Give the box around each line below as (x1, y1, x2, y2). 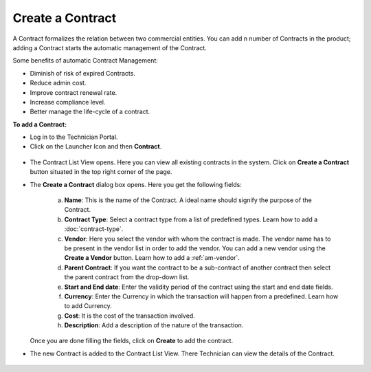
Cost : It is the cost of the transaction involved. (64, 311, 195, 320)
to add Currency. (64, 302, 113, 310)
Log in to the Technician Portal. (30, 133, 118, 141)
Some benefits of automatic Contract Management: (12, 56, 158, 65)
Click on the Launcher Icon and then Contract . (30, 142, 162, 151)
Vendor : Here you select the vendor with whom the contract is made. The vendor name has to (64, 234, 331, 243)
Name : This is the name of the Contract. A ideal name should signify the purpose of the (64, 196, 312, 204)
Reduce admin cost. (30, 79, 87, 87)
